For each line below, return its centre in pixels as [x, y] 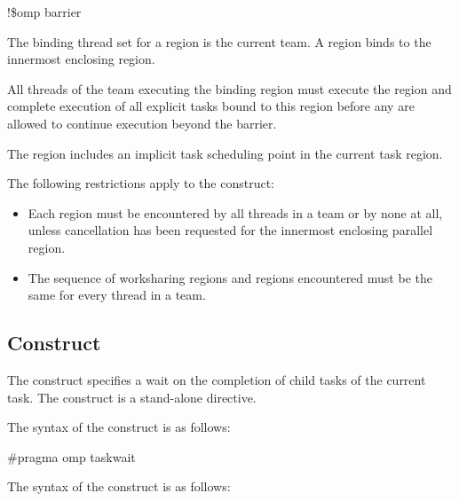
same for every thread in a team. [117, 295]
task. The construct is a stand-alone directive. [132, 397]
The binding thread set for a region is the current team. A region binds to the [219, 41]
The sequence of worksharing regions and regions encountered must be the [230, 277]
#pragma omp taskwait [71, 456]
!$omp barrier [44, 12]
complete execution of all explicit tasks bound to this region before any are [211, 106]
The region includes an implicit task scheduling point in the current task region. [225, 153]
